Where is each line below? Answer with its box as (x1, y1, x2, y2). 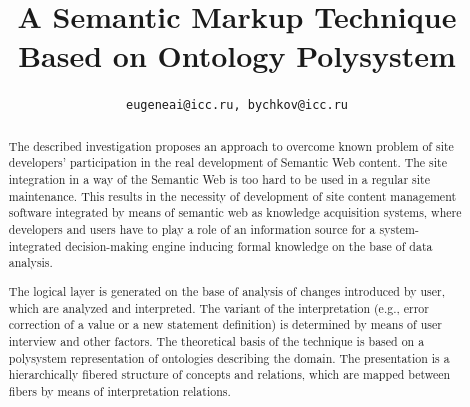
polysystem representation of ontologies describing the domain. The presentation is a (8, 349, 450, 366)
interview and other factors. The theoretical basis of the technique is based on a (8, 332, 425, 349)
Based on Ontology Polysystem (18, 35, 456, 76)
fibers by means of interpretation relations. (8, 382, 231, 399)
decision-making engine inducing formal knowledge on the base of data (65, 237, 433, 254)
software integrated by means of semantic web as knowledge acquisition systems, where (8, 204, 462, 221)
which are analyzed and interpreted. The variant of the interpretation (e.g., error (8, 299, 429, 316)
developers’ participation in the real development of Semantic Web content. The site (8, 154, 447, 171)
